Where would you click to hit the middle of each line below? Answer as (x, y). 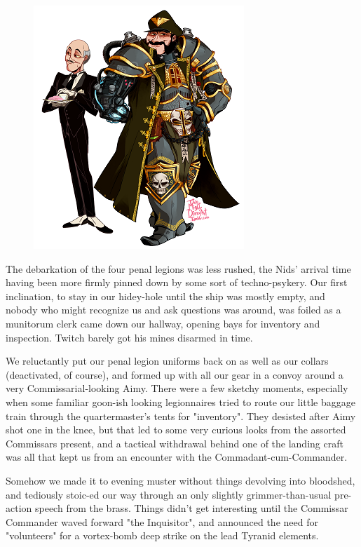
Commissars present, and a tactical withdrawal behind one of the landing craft (175, 443)
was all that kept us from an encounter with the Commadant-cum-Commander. (177, 457)
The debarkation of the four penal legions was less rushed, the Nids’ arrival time (178, 268)
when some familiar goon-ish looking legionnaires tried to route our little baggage (180, 401)
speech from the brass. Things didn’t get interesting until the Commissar (191, 508)
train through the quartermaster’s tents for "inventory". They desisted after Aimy (181, 416)
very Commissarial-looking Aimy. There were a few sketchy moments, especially (177, 388)
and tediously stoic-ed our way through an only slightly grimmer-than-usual (169, 494)
